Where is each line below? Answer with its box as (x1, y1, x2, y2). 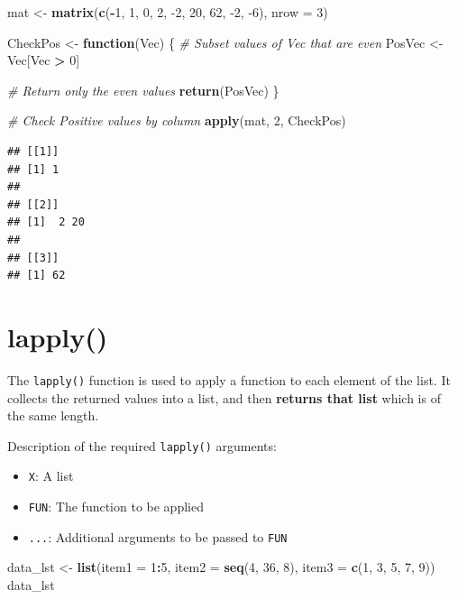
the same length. (7, 406, 99, 425)
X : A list (28, 466, 74, 485)
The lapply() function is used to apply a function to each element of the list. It (7, 370, 451, 389)
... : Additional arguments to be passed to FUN (28, 527, 288, 546)
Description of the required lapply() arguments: (7, 436, 277, 455)
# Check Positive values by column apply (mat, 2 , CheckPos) (7, 111, 346, 130)
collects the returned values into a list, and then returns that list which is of (7, 388, 441, 407)
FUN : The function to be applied (28, 497, 204, 515)
